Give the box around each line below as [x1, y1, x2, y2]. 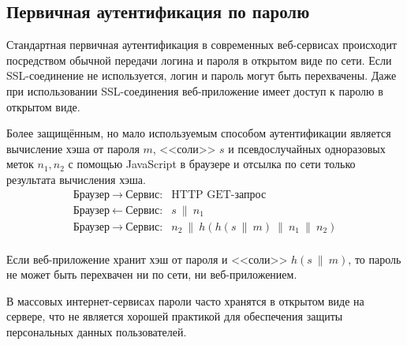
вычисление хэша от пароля [6, 140, 140, 156]
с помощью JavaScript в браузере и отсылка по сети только [68, 156, 356, 172]
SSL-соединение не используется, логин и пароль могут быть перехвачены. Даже [6, 67, 397, 84]
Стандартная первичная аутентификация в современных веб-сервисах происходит [6, 36, 398, 53]
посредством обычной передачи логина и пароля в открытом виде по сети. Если [6, 51, 392, 68]
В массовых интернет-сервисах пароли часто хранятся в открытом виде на [6, 292, 364, 309]
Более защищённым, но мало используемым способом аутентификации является [6, 125, 391, 141]
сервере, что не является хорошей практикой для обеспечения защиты [6, 308, 343, 324]
